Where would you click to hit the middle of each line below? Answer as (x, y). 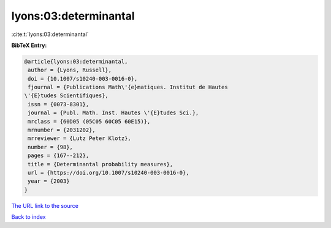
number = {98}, (51, 147)
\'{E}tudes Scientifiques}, (66, 96)
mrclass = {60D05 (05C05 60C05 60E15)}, (89, 121)
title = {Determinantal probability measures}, (101, 164)
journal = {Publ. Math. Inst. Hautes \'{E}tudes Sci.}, (113, 113)
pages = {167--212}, (59, 156)
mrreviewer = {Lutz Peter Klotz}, (79, 138)
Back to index (29, 217)
